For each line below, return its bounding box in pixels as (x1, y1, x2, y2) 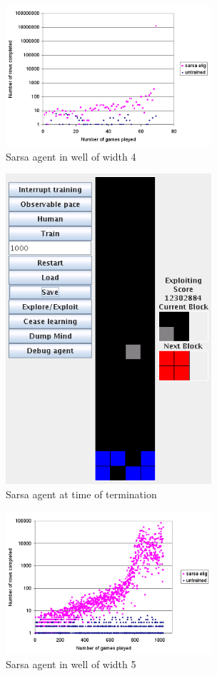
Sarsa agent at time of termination (6, 486, 157, 501)
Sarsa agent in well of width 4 (6, 148, 136, 163)
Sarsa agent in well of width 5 (6, 657, 136, 672)
